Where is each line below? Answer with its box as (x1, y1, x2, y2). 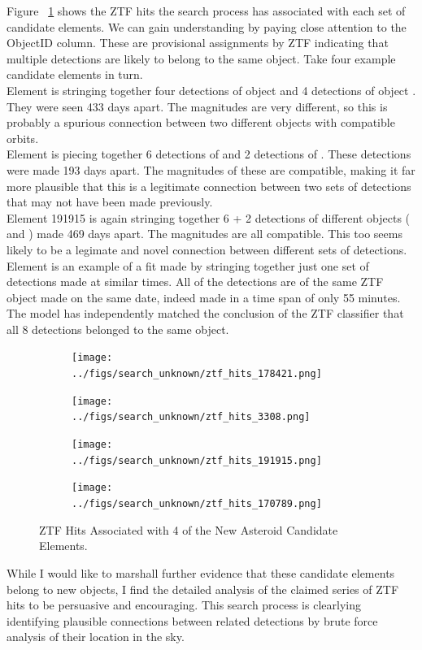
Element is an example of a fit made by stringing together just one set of (7, 257, 369, 274)
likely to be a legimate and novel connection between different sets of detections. (7, 240, 407, 258)
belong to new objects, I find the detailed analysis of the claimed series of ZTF (7, 580, 399, 597)
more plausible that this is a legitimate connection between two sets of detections (7, 177, 411, 194)
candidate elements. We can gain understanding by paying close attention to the (7, 18, 407, 35)
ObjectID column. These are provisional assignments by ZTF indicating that (7, 34, 389, 51)
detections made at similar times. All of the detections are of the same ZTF (7, 273, 384, 290)
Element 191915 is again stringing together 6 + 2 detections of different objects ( (7, 209, 411, 226)
